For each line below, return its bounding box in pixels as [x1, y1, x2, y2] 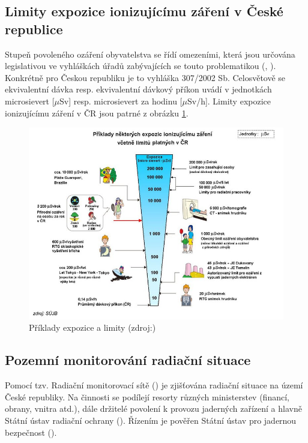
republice [5, 19, 63, 38]
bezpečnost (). [5, 426, 57, 438]
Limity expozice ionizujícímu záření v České [5, 2, 283, 20]
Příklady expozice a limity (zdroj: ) [29, 321, 156, 334]
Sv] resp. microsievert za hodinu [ [59, 94, 183, 107]
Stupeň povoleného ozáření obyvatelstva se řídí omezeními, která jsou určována [5, 47, 295, 60]
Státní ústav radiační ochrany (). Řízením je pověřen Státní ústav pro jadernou [5, 414, 297, 426]
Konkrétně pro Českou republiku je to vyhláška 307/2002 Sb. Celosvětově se [5, 71, 286, 83]
